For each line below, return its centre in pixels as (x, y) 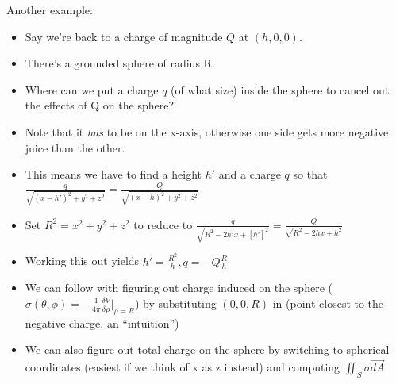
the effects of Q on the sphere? (100, 105)
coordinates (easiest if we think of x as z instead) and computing (183, 367)
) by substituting (175, 303)
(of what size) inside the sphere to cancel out (280, 89)
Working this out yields (82, 261)
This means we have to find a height (113, 174)
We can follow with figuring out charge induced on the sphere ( (179, 288)
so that (310, 174)
